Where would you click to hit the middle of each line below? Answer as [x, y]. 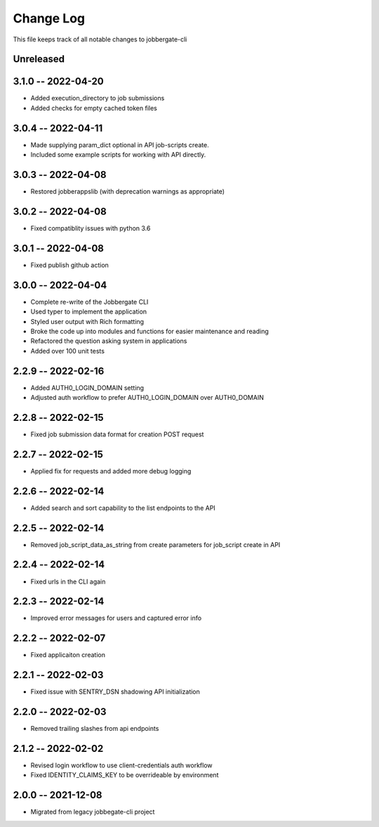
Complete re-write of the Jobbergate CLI [89, 302]
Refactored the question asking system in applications [109, 341]
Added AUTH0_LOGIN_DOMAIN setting [87, 388]
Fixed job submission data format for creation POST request [117, 434]
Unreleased [39, 59]
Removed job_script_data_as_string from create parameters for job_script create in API [155, 544]
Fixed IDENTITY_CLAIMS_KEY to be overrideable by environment [125, 775]
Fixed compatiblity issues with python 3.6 [91, 228]
